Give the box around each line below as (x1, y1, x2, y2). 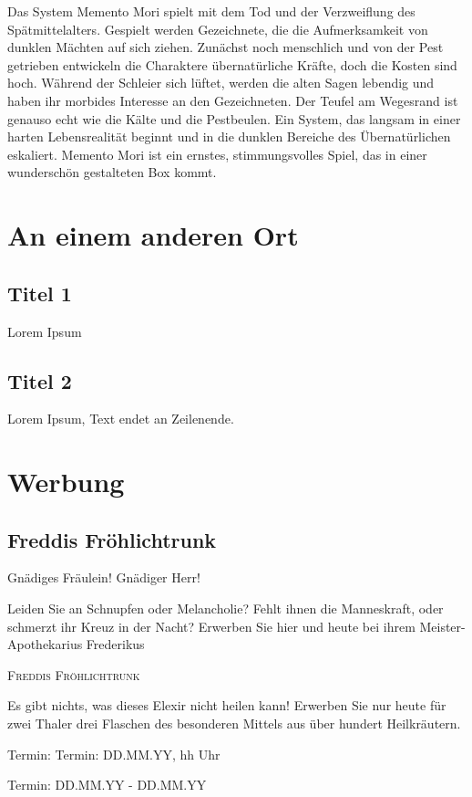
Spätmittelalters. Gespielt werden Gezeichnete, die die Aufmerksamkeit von (7, 19, 428, 38)
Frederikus (86, 634, 145, 654)
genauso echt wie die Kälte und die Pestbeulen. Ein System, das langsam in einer (7, 109, 461, 128)
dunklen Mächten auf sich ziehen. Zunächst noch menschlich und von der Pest (7, 37, 444, 57)
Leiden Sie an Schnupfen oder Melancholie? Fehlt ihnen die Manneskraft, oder (7, 599, 444, 618)
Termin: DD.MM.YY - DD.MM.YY (7, 775, 207, 794)
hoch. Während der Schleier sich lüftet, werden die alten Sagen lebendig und (7, 73, 435, 92)
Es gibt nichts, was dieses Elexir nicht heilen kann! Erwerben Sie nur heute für (7, 696, 446, 715)
